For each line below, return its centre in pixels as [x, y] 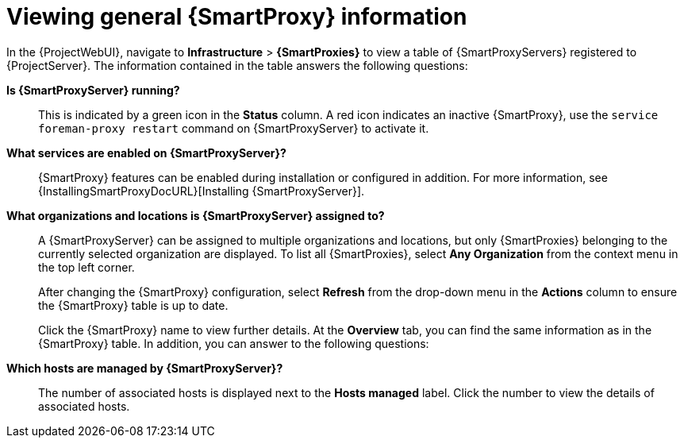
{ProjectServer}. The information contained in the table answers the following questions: [237, 65]
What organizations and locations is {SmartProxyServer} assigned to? [196, 215]
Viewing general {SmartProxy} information [237, 17]
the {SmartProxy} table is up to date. [133, 305]
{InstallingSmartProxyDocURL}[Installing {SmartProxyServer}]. [202, 191]
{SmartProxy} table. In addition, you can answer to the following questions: [234, 343]
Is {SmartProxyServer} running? [93, 90]
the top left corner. [86, 267]
